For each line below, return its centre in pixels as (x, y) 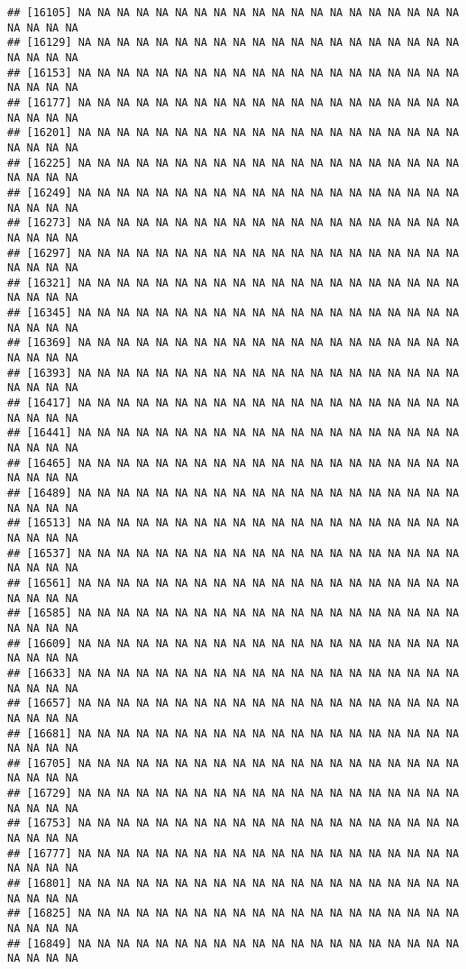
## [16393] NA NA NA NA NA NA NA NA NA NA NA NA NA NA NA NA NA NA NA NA (233, 373)
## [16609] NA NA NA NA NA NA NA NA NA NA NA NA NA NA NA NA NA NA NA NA (233, 643)
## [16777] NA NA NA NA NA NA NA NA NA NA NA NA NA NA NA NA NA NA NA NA (233, 853)
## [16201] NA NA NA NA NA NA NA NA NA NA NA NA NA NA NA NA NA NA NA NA (233, 133)
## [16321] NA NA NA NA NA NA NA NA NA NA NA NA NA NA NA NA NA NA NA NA (233, 283)
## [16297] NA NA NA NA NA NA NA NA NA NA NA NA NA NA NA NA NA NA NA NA (233, 253)
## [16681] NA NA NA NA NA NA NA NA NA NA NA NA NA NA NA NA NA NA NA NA (233, 733)
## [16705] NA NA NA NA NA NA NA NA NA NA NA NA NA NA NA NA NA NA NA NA (233, 763)
